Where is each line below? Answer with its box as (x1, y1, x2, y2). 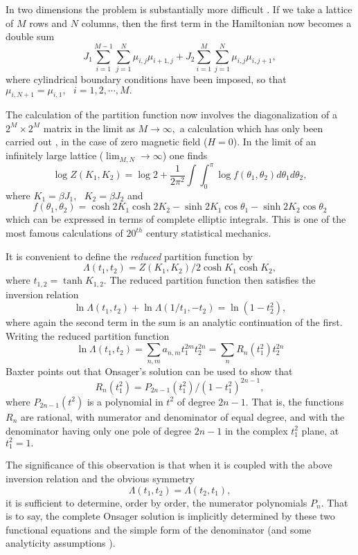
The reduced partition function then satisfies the (109, 273, 316, 287)
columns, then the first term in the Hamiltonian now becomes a (81, 15, 352, 30)
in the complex (224, 423, 288, 437)
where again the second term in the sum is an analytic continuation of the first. (6, 315, 343, 329)
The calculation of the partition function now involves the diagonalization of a (6, 107, 337, 122)
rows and (29, 15, 68, 30)
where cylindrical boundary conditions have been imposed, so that (6, 71, 287, 86)
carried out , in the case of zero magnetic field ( (6, 134, 208, 149)
